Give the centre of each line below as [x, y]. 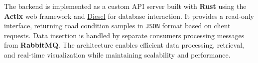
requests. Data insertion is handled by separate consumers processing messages [124, 35]
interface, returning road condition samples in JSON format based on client [117, 26]
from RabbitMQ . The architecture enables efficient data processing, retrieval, [124, 45]
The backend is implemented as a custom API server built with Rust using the [125, 6]
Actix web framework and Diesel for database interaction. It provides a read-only [129, 16]
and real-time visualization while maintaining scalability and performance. [117, 55]
